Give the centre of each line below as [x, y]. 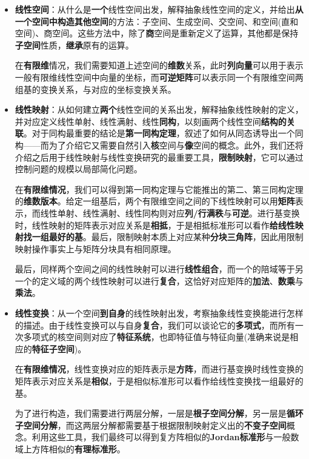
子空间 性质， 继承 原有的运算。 [74, 45]
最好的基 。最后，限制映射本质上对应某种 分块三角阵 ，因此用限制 [176, 237]
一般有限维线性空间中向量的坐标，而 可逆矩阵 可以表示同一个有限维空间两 [159, 77]
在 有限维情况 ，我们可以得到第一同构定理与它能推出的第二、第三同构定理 [159, 189]
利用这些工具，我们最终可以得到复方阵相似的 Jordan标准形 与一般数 [165, 437]
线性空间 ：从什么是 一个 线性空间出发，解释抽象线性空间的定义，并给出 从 [159, 9]
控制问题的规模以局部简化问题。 [78, 169]
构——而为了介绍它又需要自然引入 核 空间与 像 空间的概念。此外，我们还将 [159, 145]
